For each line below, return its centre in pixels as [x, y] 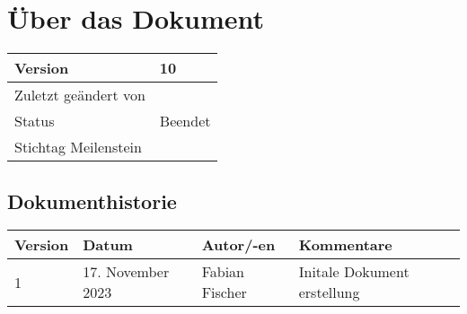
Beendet [185, 121]
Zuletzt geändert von [80, 95]
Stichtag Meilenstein [78, 147]
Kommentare [345, 245]
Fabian [223, 272]
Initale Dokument [354, 272]
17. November [126, 272]
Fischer [224, 292]
